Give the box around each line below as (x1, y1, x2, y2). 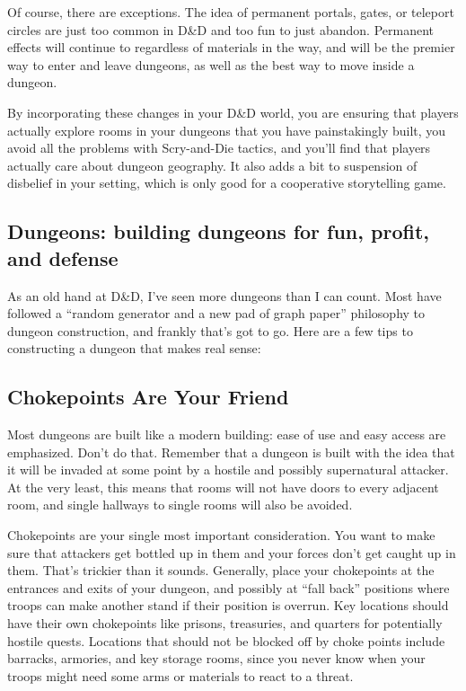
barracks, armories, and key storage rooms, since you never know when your (7, 649, 426, 668)
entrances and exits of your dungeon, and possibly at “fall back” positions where (7, 578, 450, 597)
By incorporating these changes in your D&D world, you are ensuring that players (7, 102, 459, 121)
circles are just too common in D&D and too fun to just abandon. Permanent (7, 20, 435, 39)
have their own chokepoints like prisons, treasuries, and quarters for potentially (7, 614, 443, 633)
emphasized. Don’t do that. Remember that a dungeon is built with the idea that (7, 442, 455, 461)
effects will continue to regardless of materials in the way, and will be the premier (7, 38, 455, 57)
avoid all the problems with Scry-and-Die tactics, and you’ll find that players (7, 138, 431, 157)
